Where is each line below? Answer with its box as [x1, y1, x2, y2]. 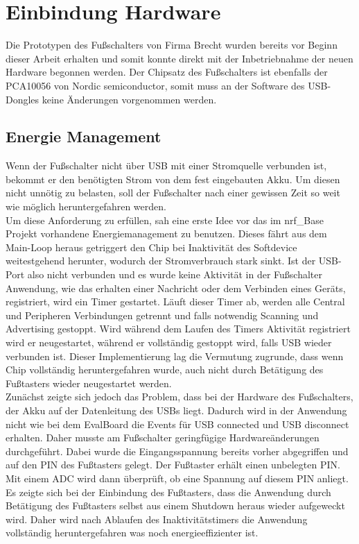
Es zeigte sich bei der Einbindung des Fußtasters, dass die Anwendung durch [6, 484, 331, 499]
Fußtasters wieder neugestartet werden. [6, 375, 172, 390]
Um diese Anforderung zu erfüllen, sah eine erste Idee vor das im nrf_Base [6, 212, 324, 227]
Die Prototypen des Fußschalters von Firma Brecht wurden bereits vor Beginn [6, 37, 338, 52]
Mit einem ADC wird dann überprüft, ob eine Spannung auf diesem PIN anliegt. [6, 470, 349, 485]
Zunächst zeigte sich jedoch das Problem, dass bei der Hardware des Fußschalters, [6, 389, 353, 404]
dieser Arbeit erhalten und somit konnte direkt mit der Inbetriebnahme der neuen [6, 51, 353, 65]
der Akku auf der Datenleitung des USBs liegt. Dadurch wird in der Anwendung [6, 402, 347, 417]
